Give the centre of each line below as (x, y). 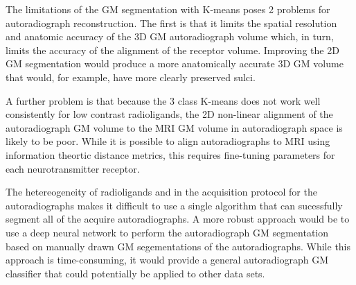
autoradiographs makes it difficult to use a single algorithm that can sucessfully (174, 205)
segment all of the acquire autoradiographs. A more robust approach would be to (178, 219)
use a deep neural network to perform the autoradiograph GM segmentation (167, 232)
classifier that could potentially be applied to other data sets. (135, 273)
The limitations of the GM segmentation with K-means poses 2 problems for (168, 9)
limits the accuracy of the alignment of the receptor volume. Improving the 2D (172, 50)
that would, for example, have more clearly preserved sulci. (131, 77)
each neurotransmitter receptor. (73, 168)
